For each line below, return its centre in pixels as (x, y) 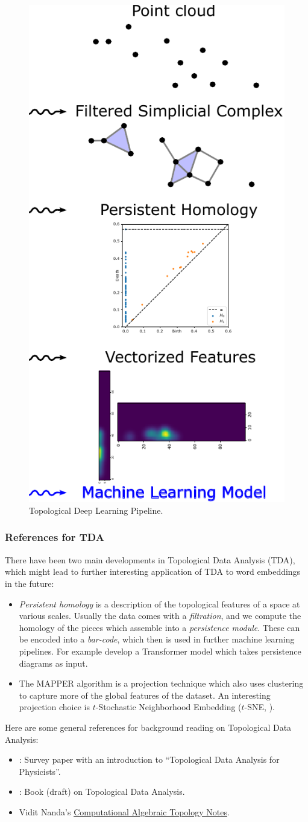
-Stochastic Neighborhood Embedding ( (168, 707)
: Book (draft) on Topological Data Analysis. (102, 791)
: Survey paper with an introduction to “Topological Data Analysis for (149, 759)
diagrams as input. (53, 663)
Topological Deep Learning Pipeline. (96, 510)
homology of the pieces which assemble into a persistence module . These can (159, 627)
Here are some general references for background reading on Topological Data (148, 727)
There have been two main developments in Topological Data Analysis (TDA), (150, 559)
